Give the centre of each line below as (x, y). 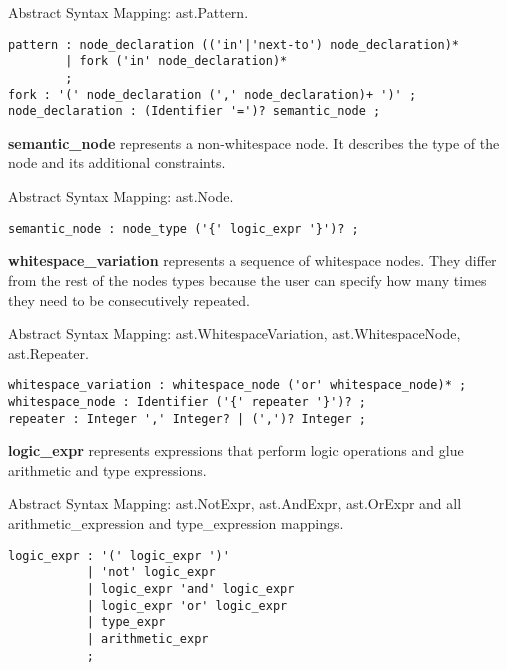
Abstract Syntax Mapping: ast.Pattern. (128, 12)
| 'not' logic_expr (151, 572)
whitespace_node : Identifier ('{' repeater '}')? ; (187, 401)
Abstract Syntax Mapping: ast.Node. (121, 196)
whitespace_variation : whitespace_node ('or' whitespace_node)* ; (237, 385)
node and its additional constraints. (117, 162)
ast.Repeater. (48, 352)
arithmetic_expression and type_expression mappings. (176, 523)
